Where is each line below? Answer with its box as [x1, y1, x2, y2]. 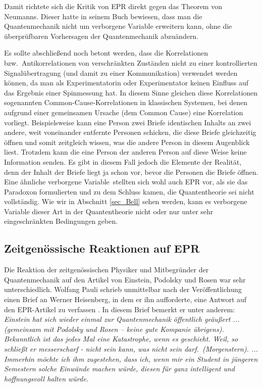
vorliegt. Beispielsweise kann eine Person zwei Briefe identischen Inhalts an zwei [4, 117, 251, 127]
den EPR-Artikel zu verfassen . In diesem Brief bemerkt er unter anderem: [4, 304, 235, 314]
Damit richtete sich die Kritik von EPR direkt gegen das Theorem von [4, 1, 222, 11]
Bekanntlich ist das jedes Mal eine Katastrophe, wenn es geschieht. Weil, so [4, 333, 238, 344]
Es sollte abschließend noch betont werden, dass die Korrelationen [4, 47, 208, 58]
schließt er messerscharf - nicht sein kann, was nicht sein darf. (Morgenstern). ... [4, 344, 258, 354]
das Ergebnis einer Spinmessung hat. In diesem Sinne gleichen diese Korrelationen [4, 87, 258, 98]
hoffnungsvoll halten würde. [4, 373, 88, 383]
